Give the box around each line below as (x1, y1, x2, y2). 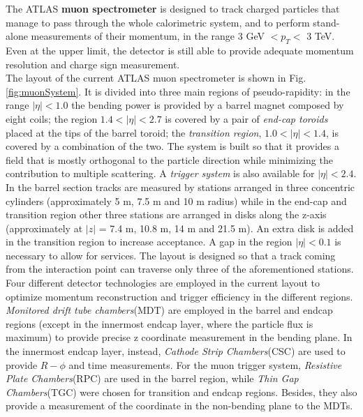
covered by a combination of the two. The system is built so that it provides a (6, 139, 339, 153)
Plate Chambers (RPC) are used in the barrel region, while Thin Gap (6, 371, 299, 386)
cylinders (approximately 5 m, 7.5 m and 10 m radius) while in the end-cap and (6, 193, 347, 208)
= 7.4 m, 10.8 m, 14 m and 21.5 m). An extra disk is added (98, 220, 354, 235)
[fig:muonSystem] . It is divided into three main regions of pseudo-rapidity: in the (6, 84, 350, 98)
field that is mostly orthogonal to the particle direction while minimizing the (6, 152, 333, 167)
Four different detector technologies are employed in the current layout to (6, 275, 320, 290)
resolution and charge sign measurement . (6, 56, 180, 71)
